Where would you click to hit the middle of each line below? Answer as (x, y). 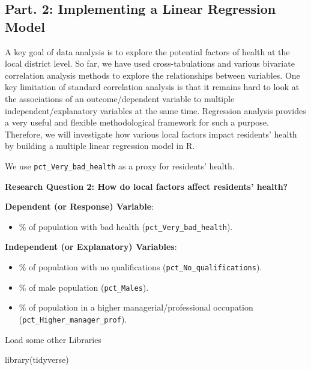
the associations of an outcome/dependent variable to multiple (120, 98)
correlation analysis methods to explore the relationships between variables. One (152, 75)
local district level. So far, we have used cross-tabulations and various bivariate (150, 63)
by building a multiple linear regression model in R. (100, 146)
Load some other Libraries (53, 339)
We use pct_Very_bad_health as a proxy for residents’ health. (120, 165)
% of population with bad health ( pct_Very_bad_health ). (126, 226)
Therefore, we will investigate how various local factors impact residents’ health (151, 134)
